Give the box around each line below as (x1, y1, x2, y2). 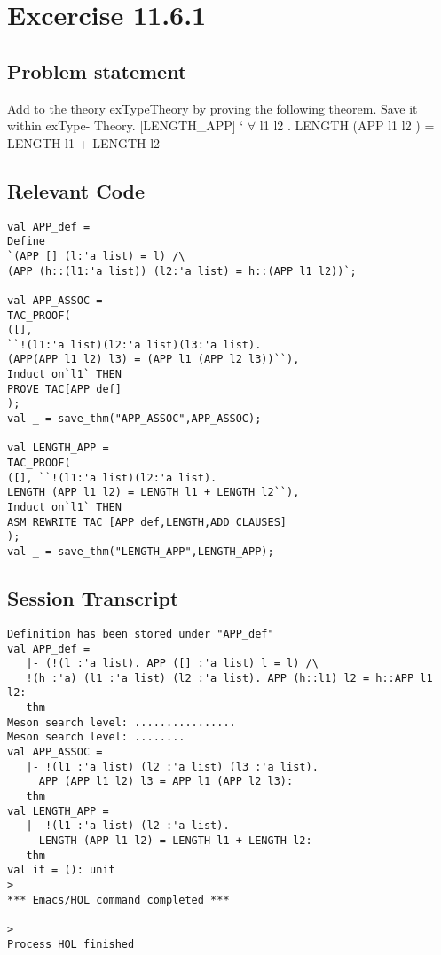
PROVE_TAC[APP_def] (7, 382, 122, 395)
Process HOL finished (7, 937, 135, 951)
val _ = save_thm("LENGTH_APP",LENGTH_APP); (7, 545, 274, 558)
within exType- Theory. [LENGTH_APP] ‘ (7, 116, 244, 135)
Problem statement (7, 57, 187, 84)
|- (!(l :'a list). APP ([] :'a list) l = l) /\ (26, 657, 319, 670)
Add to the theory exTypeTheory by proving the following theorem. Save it (7, 98, 418, 117)
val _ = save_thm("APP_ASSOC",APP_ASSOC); (7, 412, 262, 426)
